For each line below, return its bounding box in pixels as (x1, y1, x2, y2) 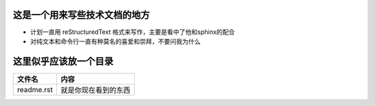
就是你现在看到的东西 (60, 85, 131, 95)
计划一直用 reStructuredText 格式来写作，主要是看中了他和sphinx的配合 (30, 28, 235, 36)
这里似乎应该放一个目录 (12, 55, 114, 67)
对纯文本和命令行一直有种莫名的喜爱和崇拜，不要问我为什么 (30, 37, 201, 45)
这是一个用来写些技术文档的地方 (12, 9, 150, 21)
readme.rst (17, 85, 53, 94)
